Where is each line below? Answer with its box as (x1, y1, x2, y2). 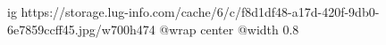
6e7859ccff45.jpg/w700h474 (7, 19, 155, 38)
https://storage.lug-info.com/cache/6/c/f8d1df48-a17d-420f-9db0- (21, 3, 380, 20)
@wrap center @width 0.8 (159, 19, 299, 38)
